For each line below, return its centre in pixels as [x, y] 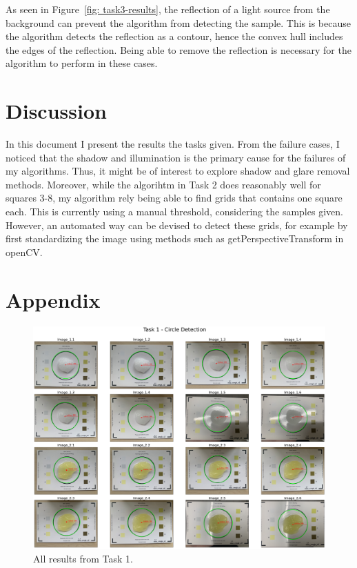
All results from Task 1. [83, 558]
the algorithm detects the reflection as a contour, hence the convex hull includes [174, 36]
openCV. [24, 252]
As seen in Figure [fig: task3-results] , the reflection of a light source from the [168, 9]
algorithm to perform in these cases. [82, 63]
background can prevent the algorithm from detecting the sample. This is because [178, 22]
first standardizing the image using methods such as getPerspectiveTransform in [175, 238]
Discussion [56, 111]
